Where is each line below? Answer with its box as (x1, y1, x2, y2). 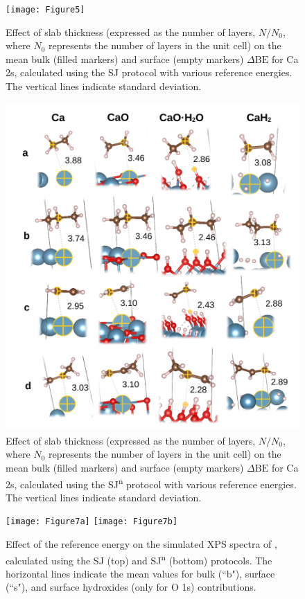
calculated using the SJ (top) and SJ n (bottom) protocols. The (6, 551, 272, 567)
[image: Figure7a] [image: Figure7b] (6, 517, 178, 527)
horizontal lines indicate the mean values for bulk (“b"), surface (6, 566, 275, 580)
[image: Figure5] (6, 5, 85, 15)
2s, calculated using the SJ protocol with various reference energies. (6, 65, 293, 80)
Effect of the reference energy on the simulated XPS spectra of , (6, 537, 277, 551)
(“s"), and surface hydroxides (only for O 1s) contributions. (6, 580, 256, 594)
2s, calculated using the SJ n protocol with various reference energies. (6, 474, 297, 491)
